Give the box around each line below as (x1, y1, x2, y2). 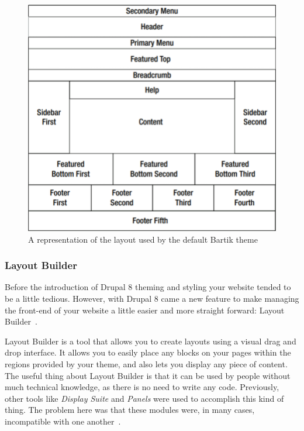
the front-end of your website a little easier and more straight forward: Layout (5, 304, 285, 316)
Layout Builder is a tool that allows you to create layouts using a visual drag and (5, 335, 296, 347)
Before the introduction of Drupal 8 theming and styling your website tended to (5, 281, 291, 293)
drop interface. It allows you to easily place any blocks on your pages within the (5, 346, 291, 358)
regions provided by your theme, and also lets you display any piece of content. (5, 358, 288, 370)
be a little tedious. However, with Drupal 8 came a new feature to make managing (5, 292, 299, 305)
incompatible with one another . (5, 415, 121, 427)
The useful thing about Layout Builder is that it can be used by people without (5, 369, 291, 381)
